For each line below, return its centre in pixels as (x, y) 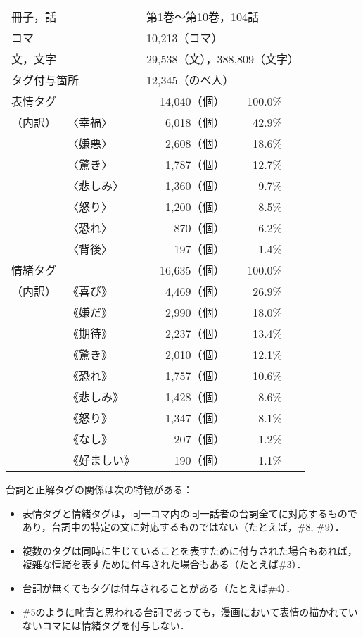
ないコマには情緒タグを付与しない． (106, 625)
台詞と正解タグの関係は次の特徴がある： (99, 489)
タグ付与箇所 (45, 80)
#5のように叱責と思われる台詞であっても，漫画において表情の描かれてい (190, 611)
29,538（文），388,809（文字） (223, 59)
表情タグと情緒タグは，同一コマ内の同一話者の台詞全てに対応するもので (190, 513)
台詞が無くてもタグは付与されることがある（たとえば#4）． (159, 587)
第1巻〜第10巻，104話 (203, 17)
